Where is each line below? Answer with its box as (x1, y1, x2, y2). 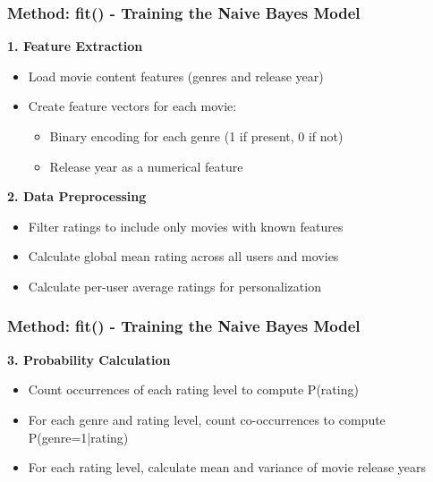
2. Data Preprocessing (7, 187, 147, 206)
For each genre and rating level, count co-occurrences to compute (28, 410, 386, 428)
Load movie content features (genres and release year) (28, 66, 324, 85)
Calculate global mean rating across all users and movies (28, 247, 339, 266)
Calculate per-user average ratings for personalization (28, 276, 321, 295)
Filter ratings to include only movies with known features (28, 216, 344, 235)
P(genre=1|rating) (28, 427, 129, 446)
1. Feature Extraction (7, 37, 143, 55)
